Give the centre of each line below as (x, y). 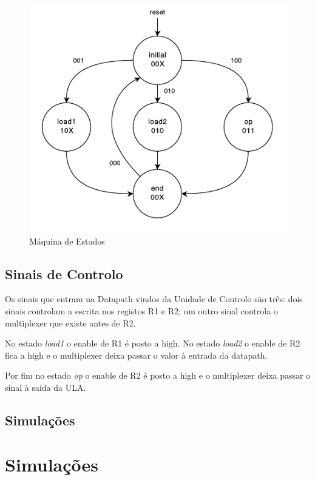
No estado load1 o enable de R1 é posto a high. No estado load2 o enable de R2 (153, 343)
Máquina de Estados (67, 241)
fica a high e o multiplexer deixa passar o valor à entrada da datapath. (136, 355)
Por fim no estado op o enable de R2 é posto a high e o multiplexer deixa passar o (158, 375)
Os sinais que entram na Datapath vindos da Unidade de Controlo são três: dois (154, 299)
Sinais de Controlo (64, 273)
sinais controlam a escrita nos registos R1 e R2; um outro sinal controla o (141, 310)
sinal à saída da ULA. (46, 387)
